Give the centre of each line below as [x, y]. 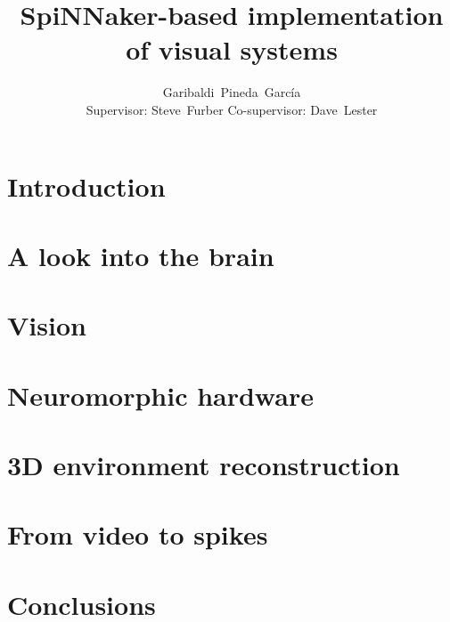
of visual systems [232, 49]
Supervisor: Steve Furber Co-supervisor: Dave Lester [232, 109]
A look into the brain [141, 255]
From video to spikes [138, 534]
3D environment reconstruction [204, 464]
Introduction [86, 186]
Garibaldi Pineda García [232, 92]
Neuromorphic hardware [160, 395]
